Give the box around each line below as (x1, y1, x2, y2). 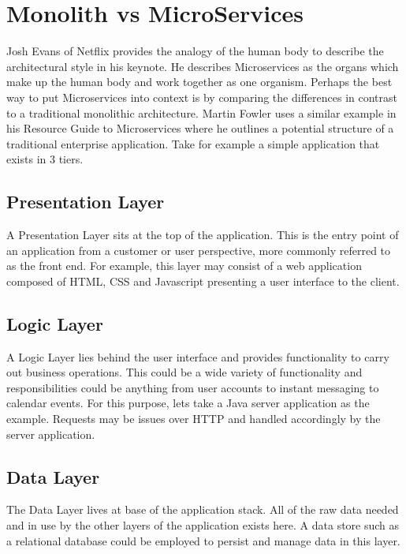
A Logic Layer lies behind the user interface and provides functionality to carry (6, 348, 389, 365)
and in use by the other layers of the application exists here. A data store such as (6, 517, 400, 533)
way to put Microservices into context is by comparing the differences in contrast (6, 88, 397, 105)
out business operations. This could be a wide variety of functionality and (6, 364, 363, 380)
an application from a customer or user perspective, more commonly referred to (6, 241, 391, 258)
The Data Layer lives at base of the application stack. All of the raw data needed (6, 501, 399, 518)
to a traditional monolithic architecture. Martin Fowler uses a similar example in (6, 104, 397, 121)
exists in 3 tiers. (6, 151, 84, 167)
